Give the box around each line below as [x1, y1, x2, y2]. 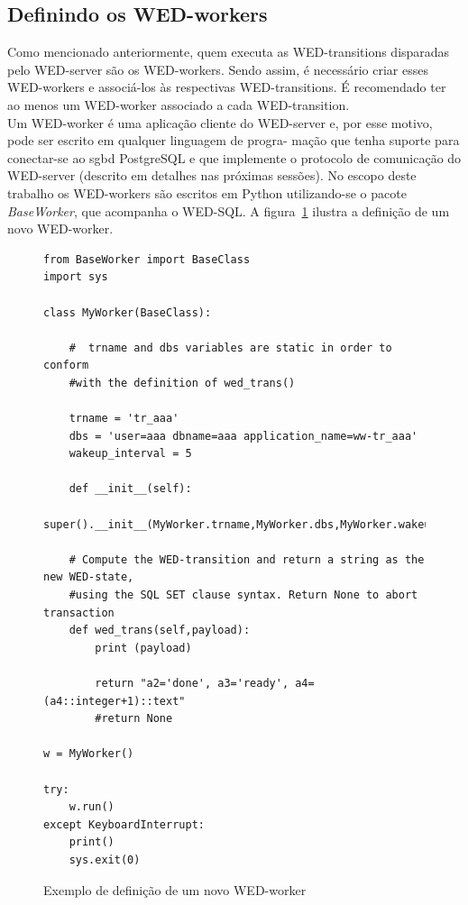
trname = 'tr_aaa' [69, 412, 179, 425]
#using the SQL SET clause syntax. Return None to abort [69, 589, 418, 602]
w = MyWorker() [43, 747, 134, 761]
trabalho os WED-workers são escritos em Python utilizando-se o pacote [7, 183, 407, 202]
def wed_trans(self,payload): [69, 624, 251, 637]
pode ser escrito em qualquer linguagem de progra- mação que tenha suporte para [7, 131, 460, 150]
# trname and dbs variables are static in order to [69, 341, 392, 354]
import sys [43, 270, 108, 284]
